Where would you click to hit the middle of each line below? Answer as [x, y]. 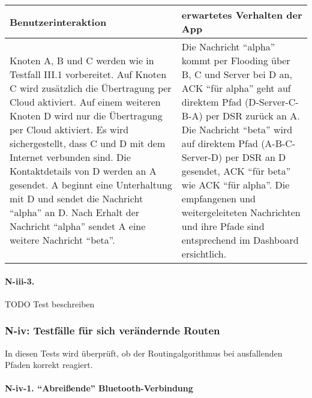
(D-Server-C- [272, 102]
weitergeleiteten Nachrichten [241, 212]
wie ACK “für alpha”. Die [235, 185]
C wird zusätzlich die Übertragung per [91, 88]
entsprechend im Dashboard [240, 240]
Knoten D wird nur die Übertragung [86, 116]
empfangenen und [218, 198]
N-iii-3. [20, 281]
